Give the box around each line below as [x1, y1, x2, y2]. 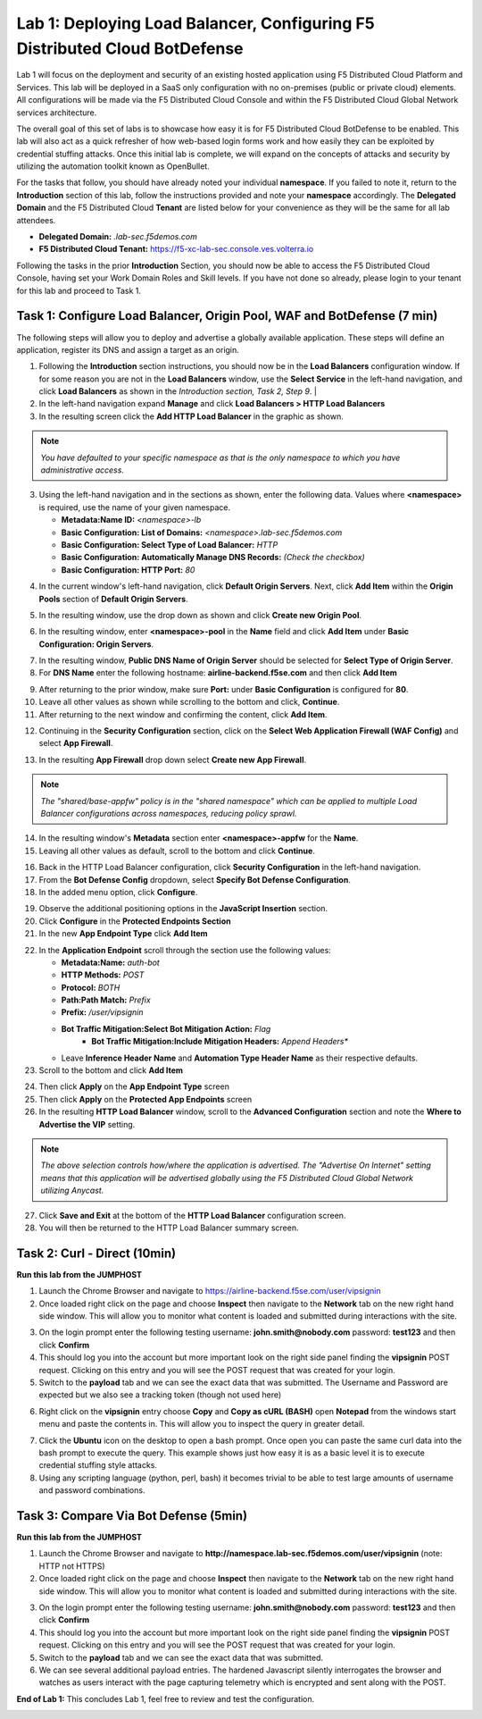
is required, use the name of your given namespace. [38, 501, 231, 513]
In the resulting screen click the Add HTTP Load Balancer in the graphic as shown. [38, 411, 344, 422]
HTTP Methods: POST [61, 969, 145, 980]
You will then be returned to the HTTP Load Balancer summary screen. [38, 1222, 299, 1233]
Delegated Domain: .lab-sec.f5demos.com [38, 231, 198, 242]
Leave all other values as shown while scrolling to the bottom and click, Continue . [38, 697, 340, 708]
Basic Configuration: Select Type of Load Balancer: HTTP [61, 539, 278, 549]
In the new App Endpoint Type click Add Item [38, 928, 209, 939]
